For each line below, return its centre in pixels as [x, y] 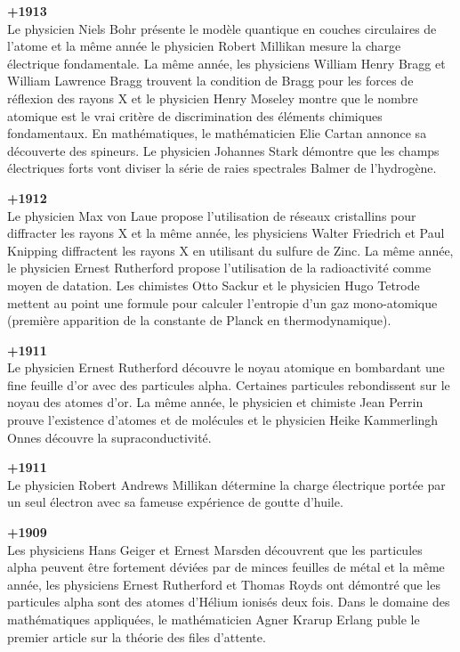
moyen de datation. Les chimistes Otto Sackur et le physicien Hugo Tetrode [214, 285]
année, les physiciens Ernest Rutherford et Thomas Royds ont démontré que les [224, 584]
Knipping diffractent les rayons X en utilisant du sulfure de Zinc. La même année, [230, 250]
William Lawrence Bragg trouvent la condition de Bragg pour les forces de [210, 81]
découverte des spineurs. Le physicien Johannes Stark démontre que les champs [223, 150]
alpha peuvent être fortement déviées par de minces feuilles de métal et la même [226, 567]
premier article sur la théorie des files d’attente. [137, 636]
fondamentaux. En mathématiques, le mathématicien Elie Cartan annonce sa [217, 133]
